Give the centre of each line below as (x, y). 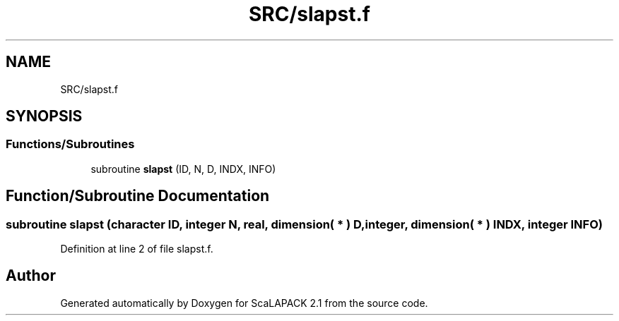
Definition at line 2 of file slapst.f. (137, 249)
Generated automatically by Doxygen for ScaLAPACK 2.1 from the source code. (244, 303)
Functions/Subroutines (70, 144)
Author (31, 276)
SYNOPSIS (44, 116)
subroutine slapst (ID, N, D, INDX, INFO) (183, 169)
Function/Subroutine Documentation (138, 196)
